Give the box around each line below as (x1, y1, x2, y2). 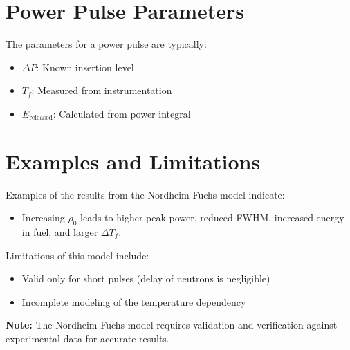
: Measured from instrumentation (31, 83, 172, 98)
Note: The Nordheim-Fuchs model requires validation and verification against (6, 317, 338, 332)
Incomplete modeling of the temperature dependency (21, 294, 246, 308)
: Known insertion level (36, 59, 134, 74)
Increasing (21, 210, 65, 225)
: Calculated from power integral (53, 106, 191, 120)
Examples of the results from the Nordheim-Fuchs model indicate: (6, 187, 285, 201)
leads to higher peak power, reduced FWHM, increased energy (80, 210, 344, 225)
